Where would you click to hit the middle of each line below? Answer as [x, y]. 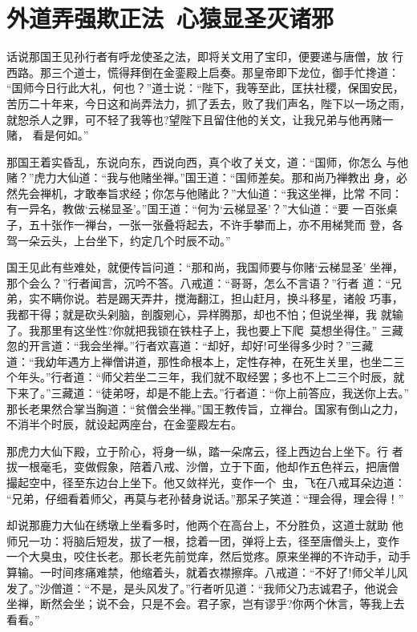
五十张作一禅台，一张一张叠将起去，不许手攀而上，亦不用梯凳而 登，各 [216, 225]
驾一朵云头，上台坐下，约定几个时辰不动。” [119, 240]
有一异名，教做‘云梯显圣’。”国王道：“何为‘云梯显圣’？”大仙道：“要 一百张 [196, 209]
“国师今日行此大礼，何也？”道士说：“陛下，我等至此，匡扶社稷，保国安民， [205, 88]
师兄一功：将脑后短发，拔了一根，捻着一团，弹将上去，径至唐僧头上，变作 [203, 540]
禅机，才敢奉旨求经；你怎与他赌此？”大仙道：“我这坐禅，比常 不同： [221, 193]
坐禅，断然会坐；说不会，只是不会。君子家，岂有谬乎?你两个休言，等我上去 [206, 604]
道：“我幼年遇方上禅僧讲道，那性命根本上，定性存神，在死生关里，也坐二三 [206, 361]
